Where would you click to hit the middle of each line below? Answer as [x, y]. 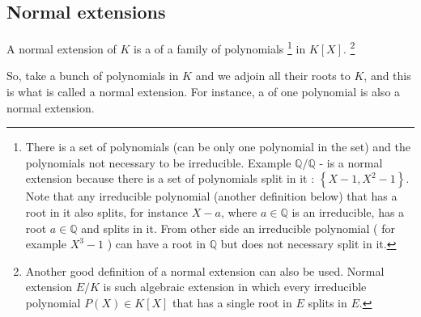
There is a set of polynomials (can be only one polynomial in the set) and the [218, 147]
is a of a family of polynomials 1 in [220, 47]
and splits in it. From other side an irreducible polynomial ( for [238, 228]
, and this [387, 76]
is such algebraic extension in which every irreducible [235, 287]
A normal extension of [62, 48]
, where [239, 212]
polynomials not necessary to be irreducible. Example [158, 162]
